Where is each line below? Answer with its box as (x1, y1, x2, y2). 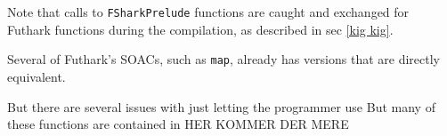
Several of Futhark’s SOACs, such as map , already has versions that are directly (7, 50, 441, 68)
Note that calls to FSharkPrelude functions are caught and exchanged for (7, 3, 410, 20)
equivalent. (7, 67, 66, 85)
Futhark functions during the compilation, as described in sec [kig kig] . (7, 20, 394, 38)
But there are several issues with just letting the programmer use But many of (7, 97, 435, 116)
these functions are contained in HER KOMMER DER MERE (7, 115, 349, 133)
